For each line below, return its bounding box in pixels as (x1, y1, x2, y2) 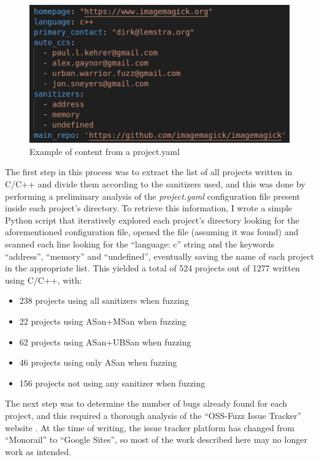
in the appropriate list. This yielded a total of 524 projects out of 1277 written (5, 262, 300, 274)
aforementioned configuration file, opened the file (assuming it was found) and (5, 225, 299, 238)
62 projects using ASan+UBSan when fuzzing (19, 335, 191, 348)
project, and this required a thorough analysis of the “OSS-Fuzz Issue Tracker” (5, 409, 302, 421)
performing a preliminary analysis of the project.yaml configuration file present (5, 189, 301, 202)
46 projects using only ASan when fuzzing (19, 356, 177, 369)
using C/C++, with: (5, 273, 82, 286)
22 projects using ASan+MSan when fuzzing (19, 315, 186, 328)
